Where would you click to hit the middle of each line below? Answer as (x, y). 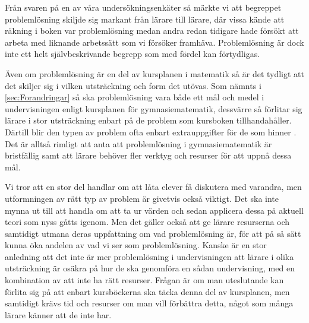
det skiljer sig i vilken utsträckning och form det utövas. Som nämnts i (133, 85)
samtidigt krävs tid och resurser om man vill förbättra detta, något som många (149, 303)
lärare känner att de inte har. (58, 314)
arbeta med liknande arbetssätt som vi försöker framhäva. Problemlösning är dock (154, 42)
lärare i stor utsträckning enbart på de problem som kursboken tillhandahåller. (148, 120)
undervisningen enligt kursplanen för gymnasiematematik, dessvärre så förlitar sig (154, 108)
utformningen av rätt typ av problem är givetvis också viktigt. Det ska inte (142, 198)
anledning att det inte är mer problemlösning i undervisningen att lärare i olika (149, 256)
